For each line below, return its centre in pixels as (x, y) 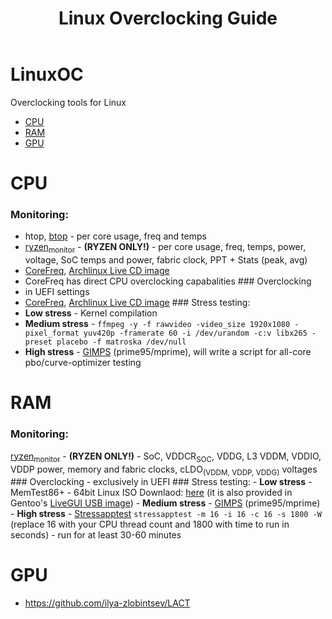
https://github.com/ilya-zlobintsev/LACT (107, 603)
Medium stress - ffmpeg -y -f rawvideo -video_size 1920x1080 (157, 324)
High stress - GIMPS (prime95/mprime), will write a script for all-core (168, 352)
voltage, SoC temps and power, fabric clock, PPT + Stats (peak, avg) (166, 260)
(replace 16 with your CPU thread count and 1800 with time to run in (150, 524)
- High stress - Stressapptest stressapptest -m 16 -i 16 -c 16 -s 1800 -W (166, 514)
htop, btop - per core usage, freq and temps (115, 236)
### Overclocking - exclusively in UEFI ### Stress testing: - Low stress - (161, 482)
